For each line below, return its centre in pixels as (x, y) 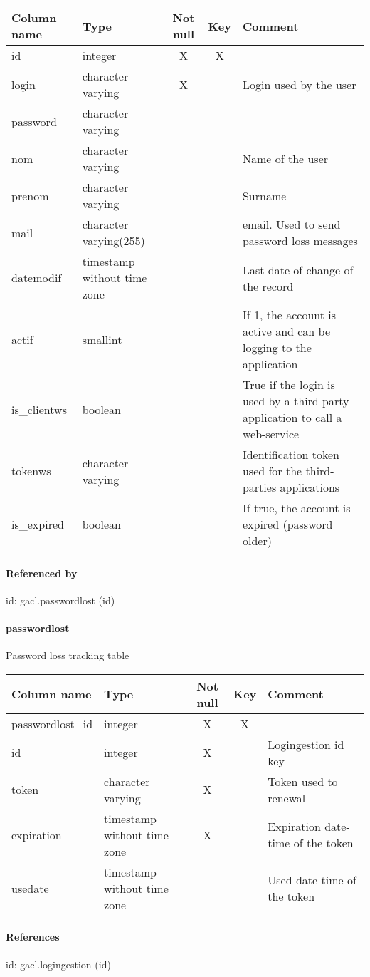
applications (310, 487)
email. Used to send (291, 224)
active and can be (286, 331)
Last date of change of (298, 269)
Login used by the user (299, 84)
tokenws (31, 471)
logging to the (277, 347)
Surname (264, 195)
